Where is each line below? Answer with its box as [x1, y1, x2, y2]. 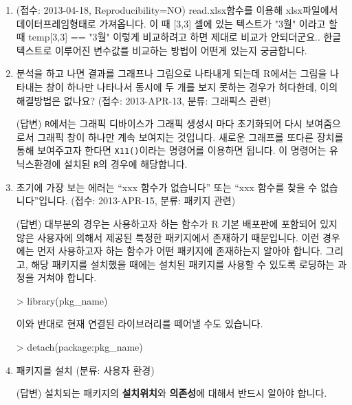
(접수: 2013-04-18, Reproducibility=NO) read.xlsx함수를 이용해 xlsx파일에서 [16, 3, 338, 17]
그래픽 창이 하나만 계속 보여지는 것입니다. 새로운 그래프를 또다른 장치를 [37, 129, 344, 144]
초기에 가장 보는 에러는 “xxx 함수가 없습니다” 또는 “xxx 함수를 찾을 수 [16, 179, 318, 194]
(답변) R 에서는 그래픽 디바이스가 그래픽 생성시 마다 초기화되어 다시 [16, 116, 302, 131]
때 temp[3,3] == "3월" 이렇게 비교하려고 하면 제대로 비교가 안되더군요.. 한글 [16, 30, 342, 44]
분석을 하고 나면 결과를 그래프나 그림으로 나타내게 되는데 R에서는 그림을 [16, 66, 327, 80]
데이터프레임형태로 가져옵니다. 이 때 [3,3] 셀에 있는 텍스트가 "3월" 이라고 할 [16, 16, 338, 30]
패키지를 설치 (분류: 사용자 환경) [16, 362, 155, 377]
